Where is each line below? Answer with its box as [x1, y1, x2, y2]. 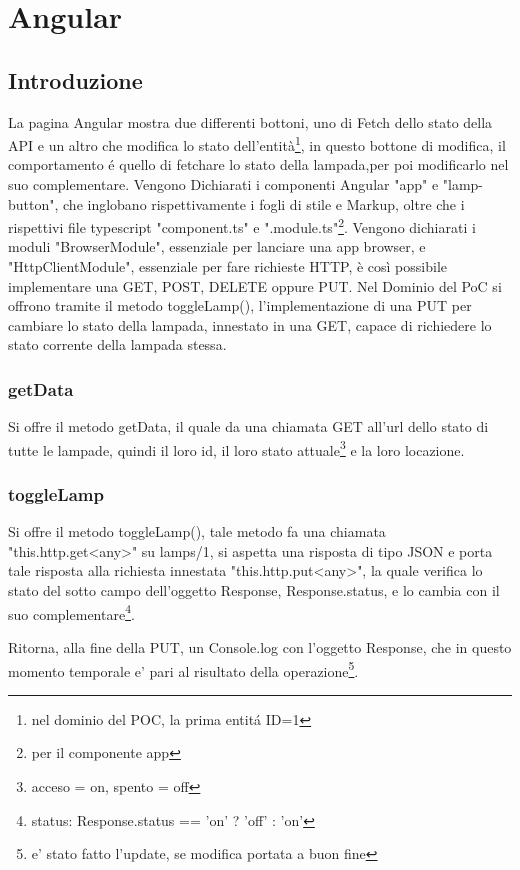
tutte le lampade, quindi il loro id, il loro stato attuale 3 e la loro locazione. [8, 436, 465, 460]
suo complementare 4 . [8, 600, 135, 624]
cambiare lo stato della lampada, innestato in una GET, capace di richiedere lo [8, 314, 492, 335]
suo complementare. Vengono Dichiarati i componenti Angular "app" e [8, 174, 439, 195]
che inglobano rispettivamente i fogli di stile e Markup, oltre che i [63, 193, 465, 214]
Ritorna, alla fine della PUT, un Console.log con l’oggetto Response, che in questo [8, 636, 512, 657]
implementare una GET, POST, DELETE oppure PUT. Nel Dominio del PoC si [8, 275, 502, 296]
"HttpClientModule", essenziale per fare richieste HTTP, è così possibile [8, 256, 447, 277]
